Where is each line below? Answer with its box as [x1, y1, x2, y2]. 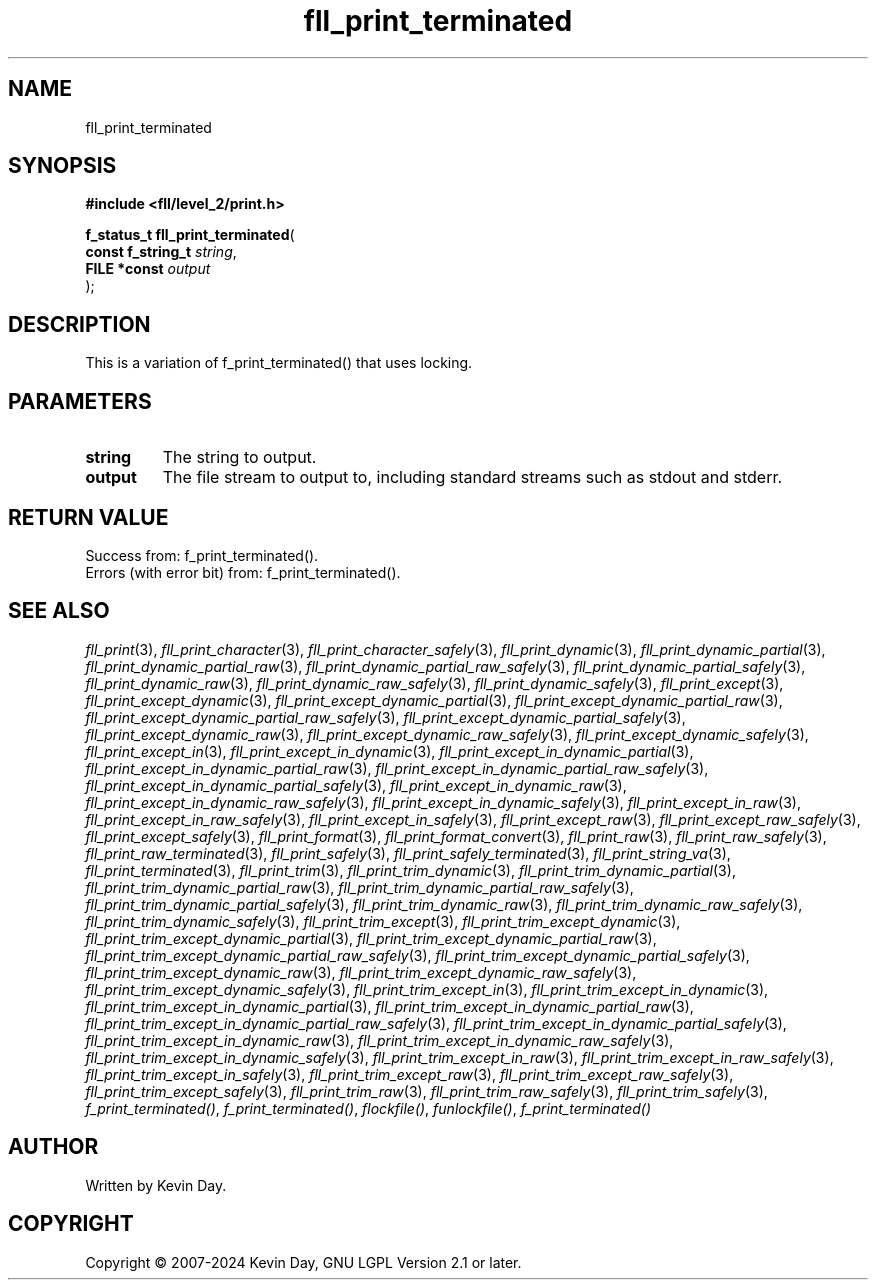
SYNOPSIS [8, 153, 117, 179]
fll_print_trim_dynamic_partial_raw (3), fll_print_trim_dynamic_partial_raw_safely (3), [85, 878, 634, 896]
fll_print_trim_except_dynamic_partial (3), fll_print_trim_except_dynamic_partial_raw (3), [85, 929, 657, 947]
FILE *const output [85, 260, 211, 278]
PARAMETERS [8, 388, 152, 414]
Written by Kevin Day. [85, 1176, 227, 1194]
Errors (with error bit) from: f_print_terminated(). [85, 563, 401, 581]
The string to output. [162, 447, 317, 468]
